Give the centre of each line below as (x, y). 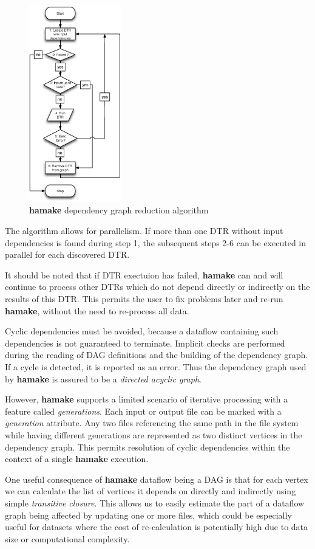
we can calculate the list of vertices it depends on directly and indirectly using (151, 491)
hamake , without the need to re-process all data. (97, 310)
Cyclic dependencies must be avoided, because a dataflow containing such (142, 331)
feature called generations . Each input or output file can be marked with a (143, 411)
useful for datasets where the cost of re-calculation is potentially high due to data (157, 527)
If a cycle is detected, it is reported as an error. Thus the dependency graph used (156, 366)
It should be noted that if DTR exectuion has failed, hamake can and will (144, 274)
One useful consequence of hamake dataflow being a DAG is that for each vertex (157, 479)
